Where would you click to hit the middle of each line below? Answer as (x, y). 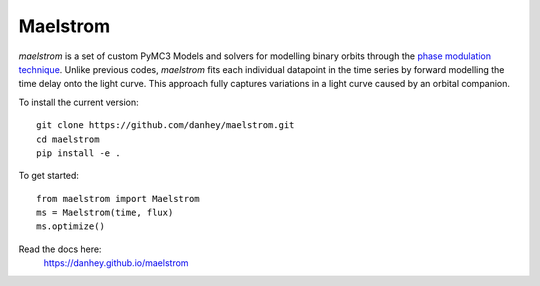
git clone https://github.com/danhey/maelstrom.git (165, 125)
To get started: (49, 176)
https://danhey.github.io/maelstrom (116, 263)
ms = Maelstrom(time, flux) (105, 213)
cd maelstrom (68, 139)
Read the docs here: (60, 249)
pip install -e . (78, 153)
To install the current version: (78, 102)
